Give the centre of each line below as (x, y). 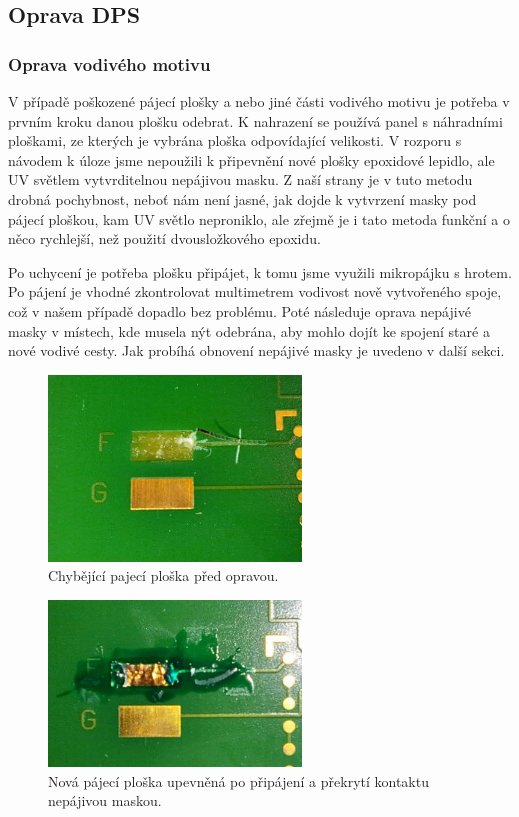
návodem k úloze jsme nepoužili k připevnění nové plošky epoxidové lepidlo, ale (251, 159)
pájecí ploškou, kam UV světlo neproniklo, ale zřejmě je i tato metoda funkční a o (259, 218)
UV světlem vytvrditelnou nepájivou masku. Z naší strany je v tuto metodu (240, 179)
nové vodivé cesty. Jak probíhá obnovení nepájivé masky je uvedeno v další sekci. (256, 350)
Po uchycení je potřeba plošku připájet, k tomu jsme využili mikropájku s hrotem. (260, 271)
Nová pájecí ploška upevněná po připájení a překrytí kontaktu (238, 780)
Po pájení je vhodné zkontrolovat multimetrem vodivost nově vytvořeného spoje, (255, 291)
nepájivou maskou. (105, 800)
